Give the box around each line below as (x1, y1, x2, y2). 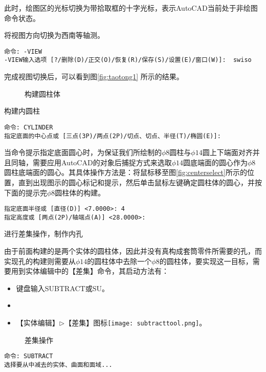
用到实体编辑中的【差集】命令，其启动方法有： (11, 266, 169, 276)
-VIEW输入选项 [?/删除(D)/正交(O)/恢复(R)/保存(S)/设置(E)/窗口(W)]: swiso (4, 56, 252, 64)
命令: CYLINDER (4, 123, 53, 131)
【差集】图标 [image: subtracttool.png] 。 (64, 317, 207, 328)
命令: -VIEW (4, 48, 42, 55)
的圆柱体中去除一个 (87, 255, 152, 266)
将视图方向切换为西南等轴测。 (4, 30, 104, 40)
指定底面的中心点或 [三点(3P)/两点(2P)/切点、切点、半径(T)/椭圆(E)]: (4, 132, 221, 140)
